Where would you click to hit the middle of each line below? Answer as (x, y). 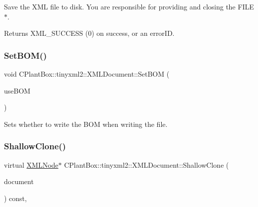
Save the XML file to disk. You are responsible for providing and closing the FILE (129, 6)
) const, (15, 198)
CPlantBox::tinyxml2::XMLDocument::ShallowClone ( (146, 164)
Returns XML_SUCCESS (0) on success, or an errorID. (89, 33)
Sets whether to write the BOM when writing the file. (86, 124)
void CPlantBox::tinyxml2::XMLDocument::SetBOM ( (87, 74)
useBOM (17, 90)
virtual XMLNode (31, 164)
